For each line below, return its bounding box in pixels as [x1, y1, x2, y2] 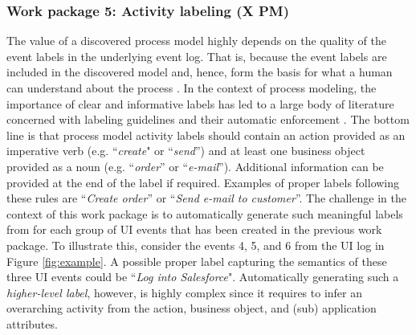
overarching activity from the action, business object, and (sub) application [6, 300, 377, 317]
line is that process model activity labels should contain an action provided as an [6, 126, 406, 143]
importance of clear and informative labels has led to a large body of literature [6, 95, 394, 112]
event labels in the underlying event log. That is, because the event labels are [6, 47, 387, 64]
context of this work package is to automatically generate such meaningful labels [6, 205, 403, 222]
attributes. [6, 315, 58, 332]
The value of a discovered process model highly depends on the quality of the [6, 32, 386, 49]
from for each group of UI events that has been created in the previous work [6, 221, 382, 238]
